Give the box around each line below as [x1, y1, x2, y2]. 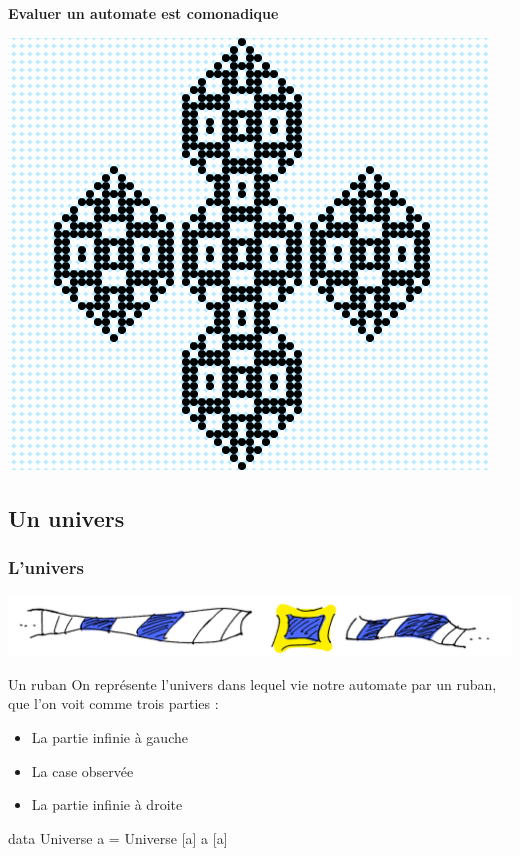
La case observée [31, 760, 134, 781]
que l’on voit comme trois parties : [8, 693, 219, 714]
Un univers [8, 502, 125, 533]
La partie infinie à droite [31, 794, 183, 815]
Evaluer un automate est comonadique [8, 3, 279, 23]
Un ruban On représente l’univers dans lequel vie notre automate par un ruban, [8, 673, 497, 694]
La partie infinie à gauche [31, 727, 188, 747]
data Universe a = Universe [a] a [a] [8, 827, 228, 848]
